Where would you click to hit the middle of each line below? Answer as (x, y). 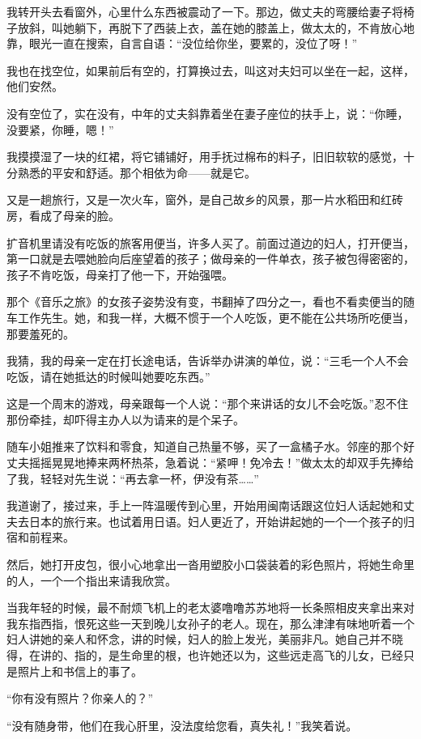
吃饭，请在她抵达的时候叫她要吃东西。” (108, 376)
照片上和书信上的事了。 (80, 671)
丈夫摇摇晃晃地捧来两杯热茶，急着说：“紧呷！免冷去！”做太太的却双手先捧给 (210, 463)
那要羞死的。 (40, 333)
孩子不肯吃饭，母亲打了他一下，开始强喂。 (120, 274)
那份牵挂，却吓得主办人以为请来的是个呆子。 (125, 419)
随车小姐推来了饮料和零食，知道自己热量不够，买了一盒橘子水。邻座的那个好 (210, 446)
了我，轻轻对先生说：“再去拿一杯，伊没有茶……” (133, 478)
